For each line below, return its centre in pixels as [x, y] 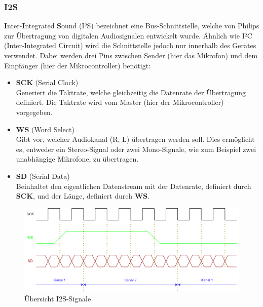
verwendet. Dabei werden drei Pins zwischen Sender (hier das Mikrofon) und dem [131, 55]
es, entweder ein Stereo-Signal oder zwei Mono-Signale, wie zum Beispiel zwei [136, 149]
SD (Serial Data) [43, 176]
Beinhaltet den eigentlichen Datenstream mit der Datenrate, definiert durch [134, 186]
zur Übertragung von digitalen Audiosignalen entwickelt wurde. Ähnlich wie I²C [128, 35]
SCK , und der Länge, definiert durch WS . [83, 196]
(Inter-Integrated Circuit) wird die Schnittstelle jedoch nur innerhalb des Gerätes [130, 45]
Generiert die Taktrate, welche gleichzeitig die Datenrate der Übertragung [131, 92]
